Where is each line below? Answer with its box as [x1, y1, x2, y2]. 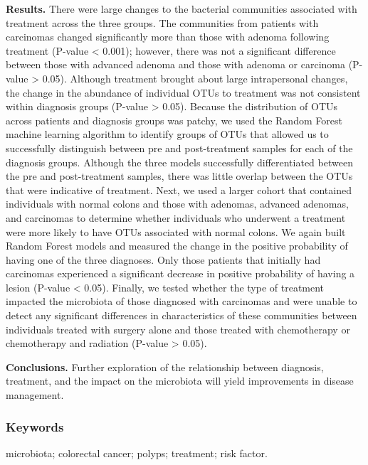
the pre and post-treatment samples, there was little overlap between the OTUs [6, 169, 353, 183]
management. [6, 387, 64, 402]
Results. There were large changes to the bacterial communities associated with [6, 1, 357, 16]
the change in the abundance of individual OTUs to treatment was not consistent [6, 85, 361, 100]
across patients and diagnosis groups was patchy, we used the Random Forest [6, 112, 342, 127]
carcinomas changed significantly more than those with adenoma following [6, 29, 330, 44]
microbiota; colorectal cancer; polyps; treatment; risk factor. [6, 445, 268, 460]
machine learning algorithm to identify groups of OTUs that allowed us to [6, 127, 329, 141]
